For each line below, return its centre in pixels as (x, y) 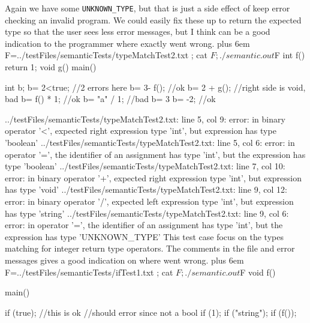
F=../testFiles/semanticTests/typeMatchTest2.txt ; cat (106, 55)
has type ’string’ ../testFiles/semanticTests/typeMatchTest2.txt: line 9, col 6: (147, 213)
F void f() (258, 272)
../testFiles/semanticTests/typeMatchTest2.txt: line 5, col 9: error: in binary (145, 119)
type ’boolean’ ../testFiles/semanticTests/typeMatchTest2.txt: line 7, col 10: (145, 166)
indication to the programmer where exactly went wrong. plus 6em (127, 43)
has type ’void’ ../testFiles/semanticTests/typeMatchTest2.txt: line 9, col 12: (146, 189)
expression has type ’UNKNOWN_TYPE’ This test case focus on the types (144, 236)
